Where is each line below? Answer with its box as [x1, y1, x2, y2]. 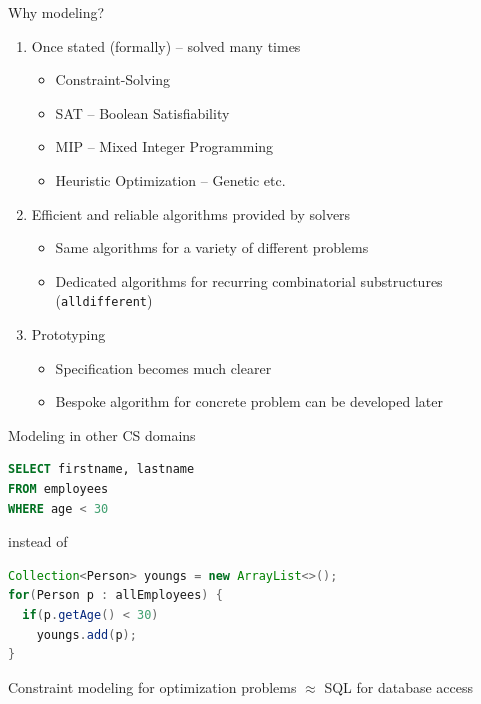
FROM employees [8, 481, 109, 496]
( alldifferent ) [55, 290, 153, 311]
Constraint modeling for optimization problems [8, 676, 297, 697]
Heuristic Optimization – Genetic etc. [55, 169, 286, 190]
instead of [8, 531, 68, 552]
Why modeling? [8, 2, 105, 22]
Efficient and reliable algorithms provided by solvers [31, 203, 351, 224]
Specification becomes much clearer [55, 357, 272, 378]
